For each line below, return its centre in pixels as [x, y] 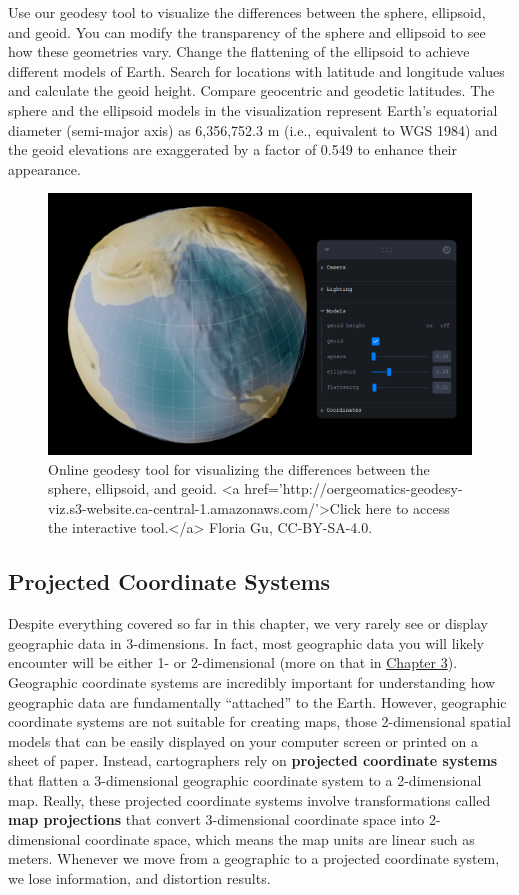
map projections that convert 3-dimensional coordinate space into [216, 819]
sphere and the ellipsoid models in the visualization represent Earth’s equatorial [253, 109]
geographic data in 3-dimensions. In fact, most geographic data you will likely [246, 642]
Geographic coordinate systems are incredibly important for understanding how [252, 681]
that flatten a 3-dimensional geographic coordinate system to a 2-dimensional [245, 779]
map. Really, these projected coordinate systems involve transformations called [249, 799]
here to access [407, 507]
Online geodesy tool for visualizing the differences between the [239, 468]
